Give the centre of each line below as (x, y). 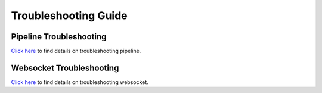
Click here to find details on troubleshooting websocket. (80, 82)
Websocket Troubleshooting (65, 68)
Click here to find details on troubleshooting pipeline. (76, 51)
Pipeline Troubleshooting (59, 37)
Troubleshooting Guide (69, 15)
